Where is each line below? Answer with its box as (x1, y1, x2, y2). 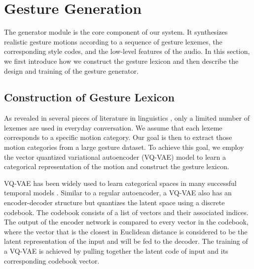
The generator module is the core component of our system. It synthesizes (4, 27, 228, 37)
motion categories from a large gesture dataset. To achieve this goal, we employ (4, 142, 244, 152)
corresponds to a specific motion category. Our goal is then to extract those (4, 132, 232, 142)
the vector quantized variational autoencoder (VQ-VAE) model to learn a (4, 151, 226, 162)
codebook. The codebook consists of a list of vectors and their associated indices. (4, 207, 249, 217)
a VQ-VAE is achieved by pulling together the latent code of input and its (4, 246, 228, 256)
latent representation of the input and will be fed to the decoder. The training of (4, 236, 248, 246)
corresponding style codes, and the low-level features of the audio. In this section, (4, 46, 250, 56)
